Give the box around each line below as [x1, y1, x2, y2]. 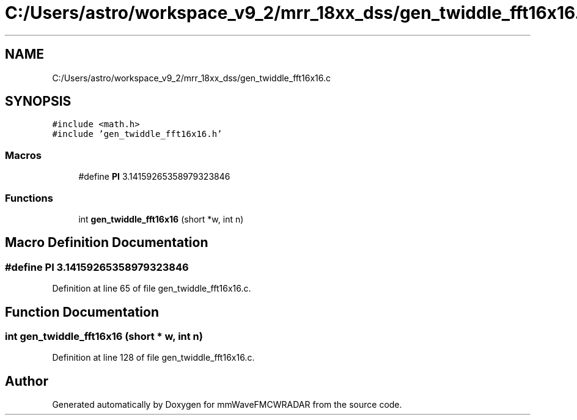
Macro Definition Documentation [5, 235, 208, 251]
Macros [5, 149, 42, 161]
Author [5, 373, 48, 389]
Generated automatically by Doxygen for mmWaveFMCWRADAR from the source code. [52, 399, 402, 410]
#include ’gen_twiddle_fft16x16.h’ [52, 129, 222, 139]
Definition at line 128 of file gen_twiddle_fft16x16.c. [52, 352, 255, 363]
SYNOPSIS [5, 94, 72, 109]
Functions [5, 191, 53, 204]
